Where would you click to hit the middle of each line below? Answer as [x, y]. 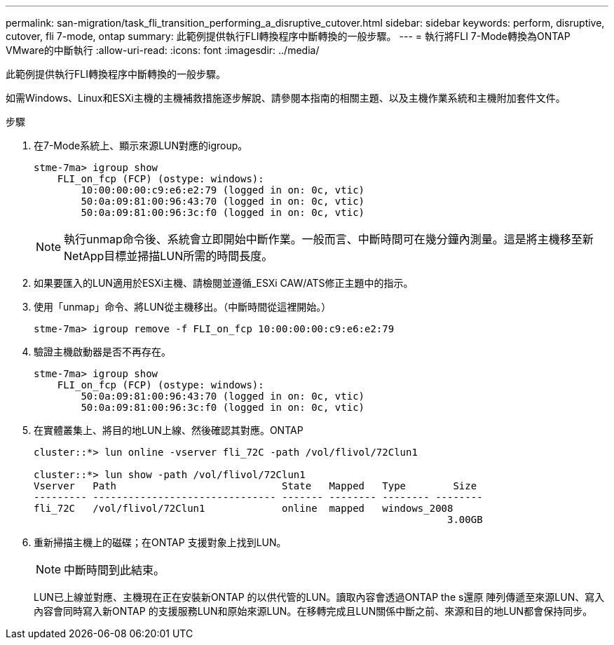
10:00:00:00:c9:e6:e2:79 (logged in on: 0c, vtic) [223, 190]
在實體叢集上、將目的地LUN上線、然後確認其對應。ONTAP [169, 430]
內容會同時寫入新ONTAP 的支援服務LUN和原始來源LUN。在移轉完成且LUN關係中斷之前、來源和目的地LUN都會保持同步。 [313, 611]
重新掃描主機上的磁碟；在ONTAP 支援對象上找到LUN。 [160, 542]
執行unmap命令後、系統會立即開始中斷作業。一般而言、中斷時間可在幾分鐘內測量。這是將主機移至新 [329, 239]
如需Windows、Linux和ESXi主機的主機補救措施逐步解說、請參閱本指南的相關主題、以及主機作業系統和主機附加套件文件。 [286, 98]
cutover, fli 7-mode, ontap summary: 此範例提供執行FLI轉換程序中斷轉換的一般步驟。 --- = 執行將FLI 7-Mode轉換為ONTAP [288, 36]
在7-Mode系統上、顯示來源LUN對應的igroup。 [141, 145]
